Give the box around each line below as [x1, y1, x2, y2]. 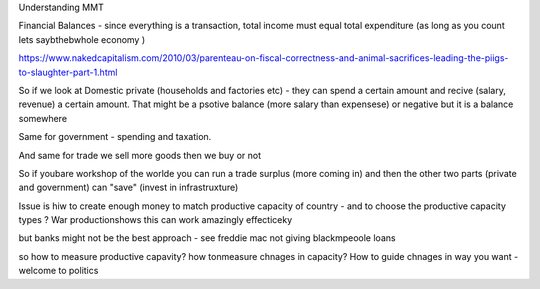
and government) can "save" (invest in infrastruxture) [18, 181, 239, 194]
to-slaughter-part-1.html [18, 66, 118, 78]
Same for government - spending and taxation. [18, 131, 212, 143]
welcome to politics [18, 265, 99, 277]
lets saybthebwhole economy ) [18, 33, 146, 45]
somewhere [18, 112, 68, 124]
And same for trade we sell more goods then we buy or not [18, 149, 262, 161]
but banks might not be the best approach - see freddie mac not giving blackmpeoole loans [18, 232, 396, 244]
